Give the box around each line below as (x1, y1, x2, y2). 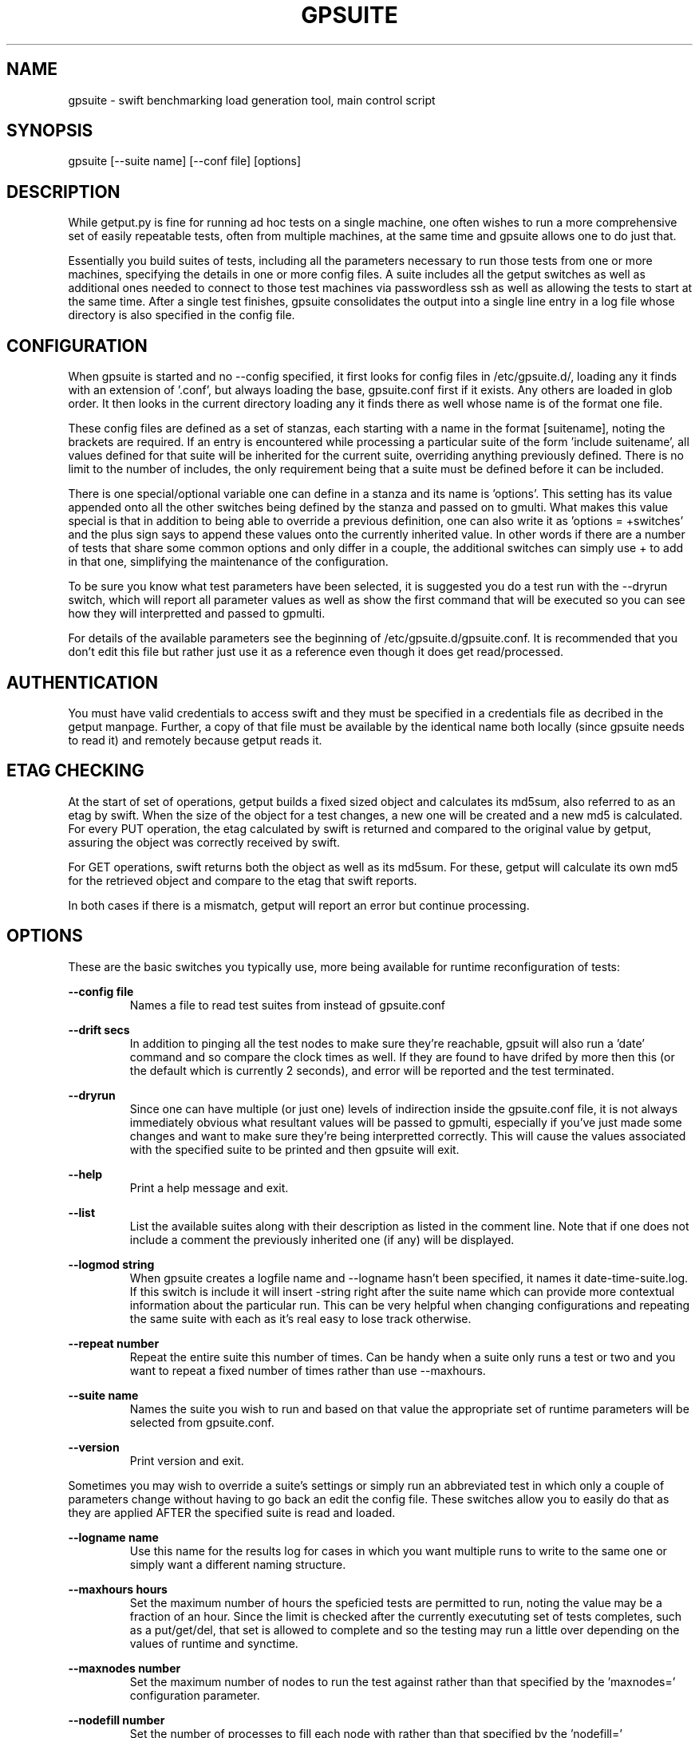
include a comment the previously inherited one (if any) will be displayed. (129, 1232, 515, 1246)
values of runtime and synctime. (129, 1636, 298, 1650)
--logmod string (68, 1257, 155, 1271)
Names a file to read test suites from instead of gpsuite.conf (129, 997, 446, 1012)
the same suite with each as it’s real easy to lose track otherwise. (129, 1311, 472, 1325)
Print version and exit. (129, 1453, 244, 1467)
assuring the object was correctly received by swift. (68, 835, 341, 849)
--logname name (68, 1530, 159, 1544)
